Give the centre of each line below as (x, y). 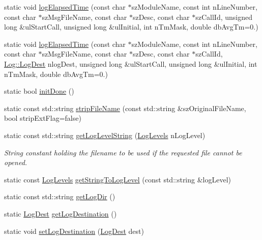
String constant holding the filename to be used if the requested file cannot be (123, 152)
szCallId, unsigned (224, 17)
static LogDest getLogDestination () (61, 213)
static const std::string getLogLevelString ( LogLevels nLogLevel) (105, 135)
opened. (16, 162)
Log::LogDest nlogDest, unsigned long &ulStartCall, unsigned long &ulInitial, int (131, 63)
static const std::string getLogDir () (60, 196)
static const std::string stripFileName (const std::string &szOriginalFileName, (125, 108)
